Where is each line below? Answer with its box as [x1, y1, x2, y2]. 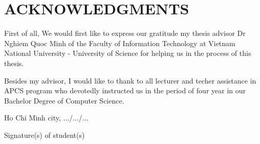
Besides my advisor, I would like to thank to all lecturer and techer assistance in [4, 75, 256, 86]
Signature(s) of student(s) [4, 129, 85, 140]
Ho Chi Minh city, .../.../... [4, 112, 89, 123]
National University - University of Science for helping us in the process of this [4, 48, 251, 58]
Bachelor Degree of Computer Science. [4, 95, 124, 106]
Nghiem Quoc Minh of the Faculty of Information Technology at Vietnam [4, 37, 235, 48]
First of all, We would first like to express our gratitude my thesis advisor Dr [4, 28, 246, 38]
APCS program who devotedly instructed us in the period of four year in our [4, 85, 246, 96]
